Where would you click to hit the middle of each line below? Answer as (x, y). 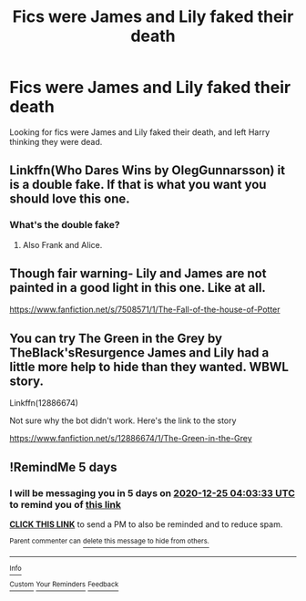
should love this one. (70, 199)
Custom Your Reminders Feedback (64, 585)
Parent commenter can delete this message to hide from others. (109, 541)
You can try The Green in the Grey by (116, 338)
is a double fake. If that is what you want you (138, 185)
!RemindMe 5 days (63, 467)
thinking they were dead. (56, 141)
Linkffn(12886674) (44, 403)
